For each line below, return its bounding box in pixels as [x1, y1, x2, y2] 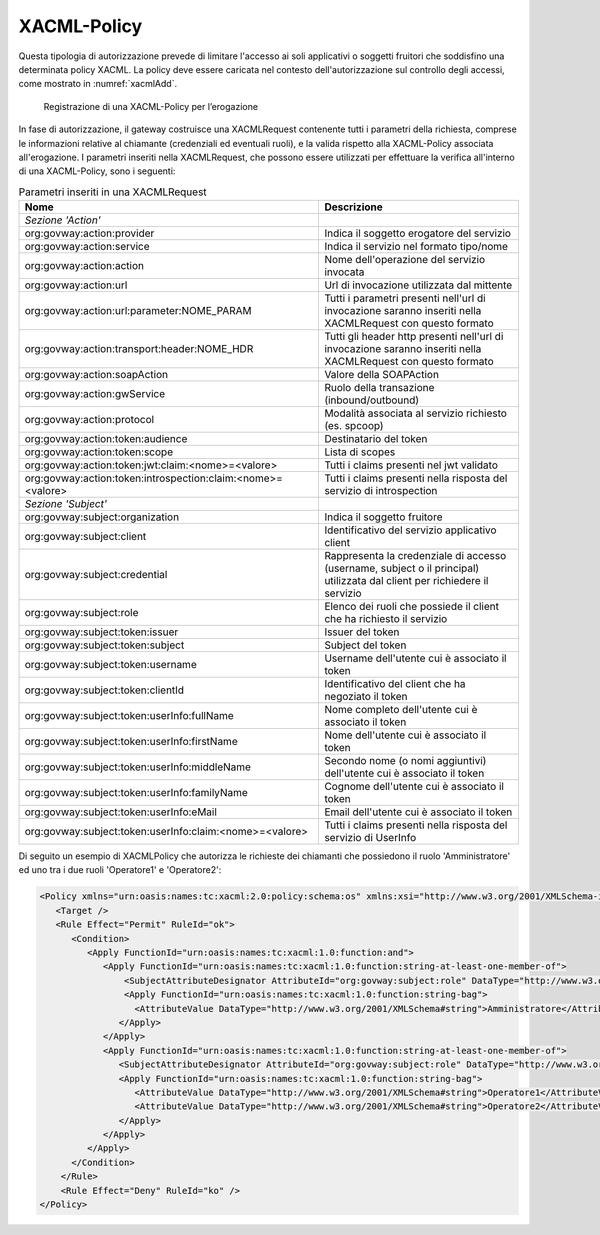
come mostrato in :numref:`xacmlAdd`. [18, 78, 178, 90]
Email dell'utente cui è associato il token [324, 805, 513, 819]
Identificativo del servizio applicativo [324, 523, 497, 537]
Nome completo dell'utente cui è [324, 703, 478, 717]
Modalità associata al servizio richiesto [324, 406, 507, 420]
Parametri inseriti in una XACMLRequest [18, 185, 207, 199]
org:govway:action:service [24, 240, 150, 254]
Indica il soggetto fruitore [324, 510, 444, 524]
